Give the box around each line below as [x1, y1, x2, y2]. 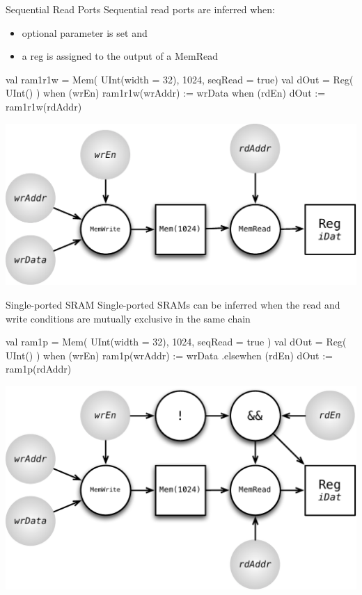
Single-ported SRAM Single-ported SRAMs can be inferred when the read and [6, 297, 340, 311]
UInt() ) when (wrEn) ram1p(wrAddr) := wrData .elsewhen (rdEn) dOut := [6, 348, 333, 362]
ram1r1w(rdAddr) [6, 99, 82, 113]
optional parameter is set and [22, 25, 148, 40]
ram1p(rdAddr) [6, 361, 72, 376]
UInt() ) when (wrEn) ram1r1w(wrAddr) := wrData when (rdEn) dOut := [6, 85, 326, 100]
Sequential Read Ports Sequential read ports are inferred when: [6, 2, 275, 16]
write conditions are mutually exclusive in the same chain [6, 311, 251, 325]
